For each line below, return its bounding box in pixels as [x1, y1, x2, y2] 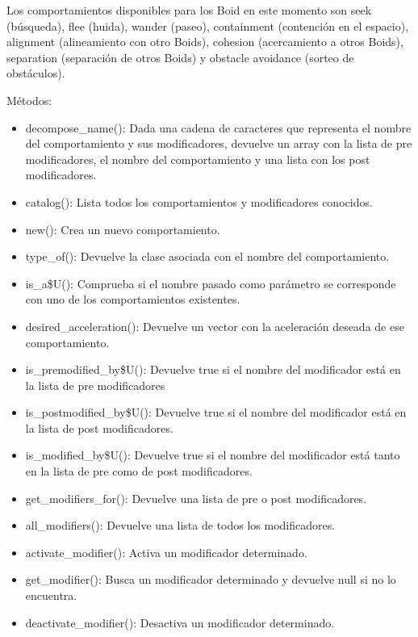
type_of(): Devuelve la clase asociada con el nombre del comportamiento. [25, 248, 390, 265]
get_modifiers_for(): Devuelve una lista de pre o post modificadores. [25, 489, 367, 506]
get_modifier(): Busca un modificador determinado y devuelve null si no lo [25, 571, 396, 588]
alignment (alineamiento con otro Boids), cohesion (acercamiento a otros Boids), [6, 33, 403, 50]
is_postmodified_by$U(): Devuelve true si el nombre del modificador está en [25, 404, 407, 421]
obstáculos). [6, 65, 65, 82]
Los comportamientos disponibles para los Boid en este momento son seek [6, 2, 372, 18]
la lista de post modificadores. [25, 419, 173, 436]
